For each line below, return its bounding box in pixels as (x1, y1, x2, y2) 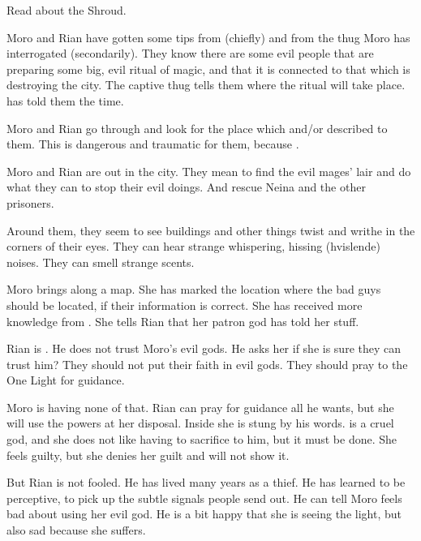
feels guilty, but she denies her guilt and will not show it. (6, 446, 290, 463)
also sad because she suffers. (6, 522, 146, 539)
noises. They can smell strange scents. (6, 253, 195, 270)
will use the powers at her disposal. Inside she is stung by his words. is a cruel (6, 414, 394, 432)
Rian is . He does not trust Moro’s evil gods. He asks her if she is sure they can (6, 340, 402, 357)
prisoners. (6, 194, 54, 211)
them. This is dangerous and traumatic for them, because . (6, 135, 299, 152)
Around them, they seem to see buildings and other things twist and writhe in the (6, 221, 415, 238)
